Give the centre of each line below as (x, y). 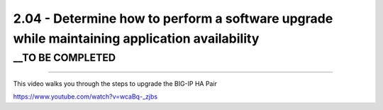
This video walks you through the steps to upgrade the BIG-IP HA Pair (115, 84)
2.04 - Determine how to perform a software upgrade (173, 18)
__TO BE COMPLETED (65, 57)
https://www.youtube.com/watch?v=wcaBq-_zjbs (85, 97)
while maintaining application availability (136, 38)
